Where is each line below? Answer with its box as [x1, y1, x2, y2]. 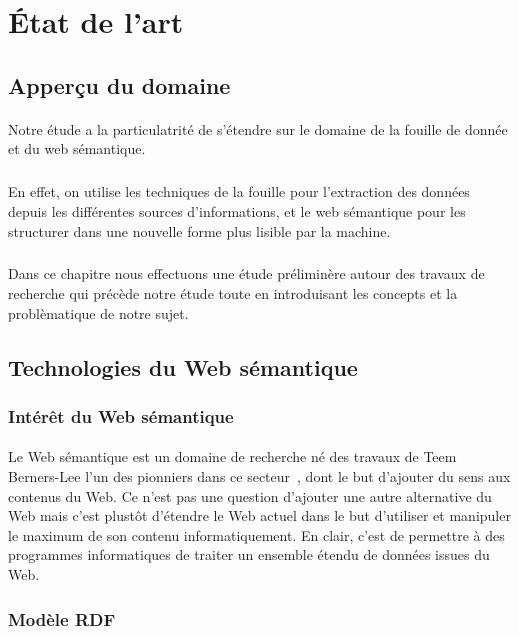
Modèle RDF [8, 606, 116, 631]
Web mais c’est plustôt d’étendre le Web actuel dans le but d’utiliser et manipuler [8, 505, 511, 526]
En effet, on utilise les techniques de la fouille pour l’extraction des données [8, 181, 470, 202]
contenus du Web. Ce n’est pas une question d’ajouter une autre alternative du [8, 485, 492, 506]
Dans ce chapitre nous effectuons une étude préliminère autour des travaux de [8, 263, 485, 284]
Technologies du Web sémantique [8, 351, 358, 382]
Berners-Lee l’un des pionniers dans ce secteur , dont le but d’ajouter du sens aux [8, 466, 511, 487]
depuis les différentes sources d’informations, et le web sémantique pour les [8, 200, 466, 221]
